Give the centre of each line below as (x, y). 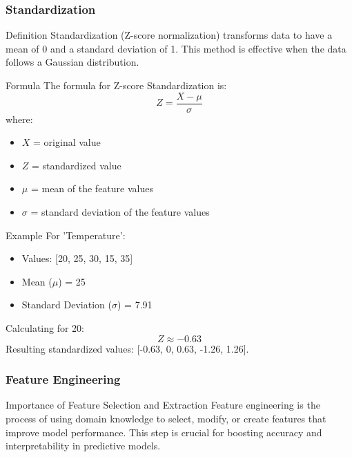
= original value (67, 142)
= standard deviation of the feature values (120, 212)
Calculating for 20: (45, 328)
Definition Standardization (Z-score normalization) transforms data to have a (169, 35)
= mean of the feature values (92, 188)
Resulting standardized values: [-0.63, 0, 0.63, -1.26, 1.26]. (127, 348)
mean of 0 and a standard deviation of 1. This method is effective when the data (176, 48)
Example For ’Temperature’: (66, 235)
